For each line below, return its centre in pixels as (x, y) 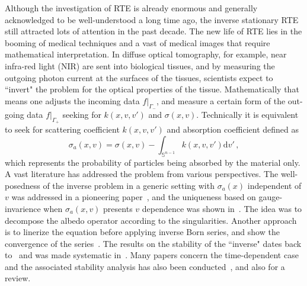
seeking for (82, 114)
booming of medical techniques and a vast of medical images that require (137, 42)
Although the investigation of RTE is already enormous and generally (131, 8)
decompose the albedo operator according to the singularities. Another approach (151, 220)
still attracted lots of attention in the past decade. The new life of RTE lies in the (153, 31)
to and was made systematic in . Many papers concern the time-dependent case (152, 255)
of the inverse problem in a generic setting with (129, 185)
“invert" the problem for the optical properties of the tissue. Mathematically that (152, 89)
